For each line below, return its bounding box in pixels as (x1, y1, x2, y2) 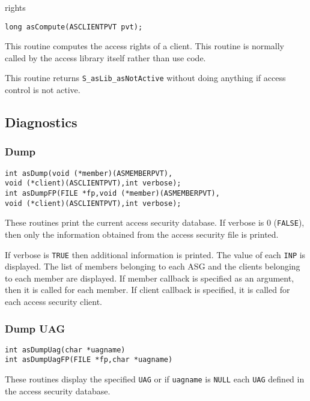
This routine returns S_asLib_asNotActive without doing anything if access (5, 71, 286, 84)
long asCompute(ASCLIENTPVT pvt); (5, 22, 143, 31)
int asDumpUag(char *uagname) (5, 345, 126, 354)
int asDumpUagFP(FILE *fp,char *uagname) (5, 355, 173, 364)
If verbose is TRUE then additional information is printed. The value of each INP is (5, 248, 306, 261)
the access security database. (5, 384, 111, 397)
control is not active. (5, 83, 81, 96)
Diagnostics (5, 113, 77, 131)
